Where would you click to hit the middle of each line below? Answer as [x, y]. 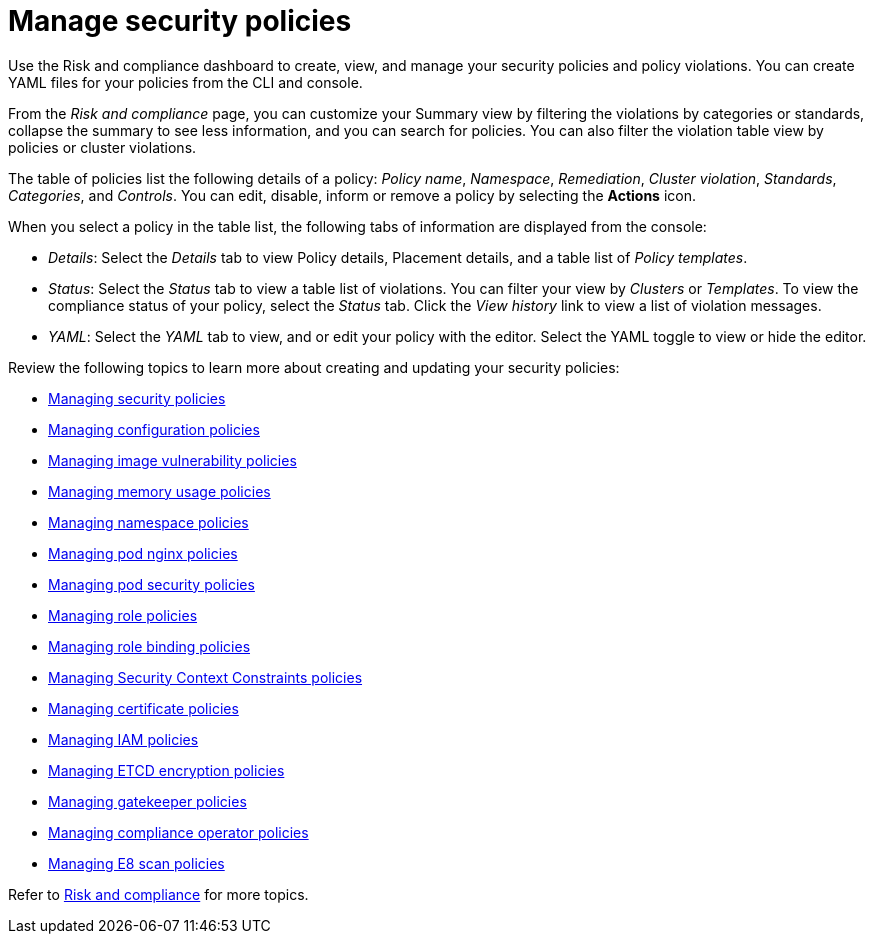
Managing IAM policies [123, 739]
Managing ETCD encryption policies [166, 770]
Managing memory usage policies [159, 491]
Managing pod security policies [151, 584]
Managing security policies [137, 398]
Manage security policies [180, 21]
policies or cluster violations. [102, 147]
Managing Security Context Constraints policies [205, 677]
